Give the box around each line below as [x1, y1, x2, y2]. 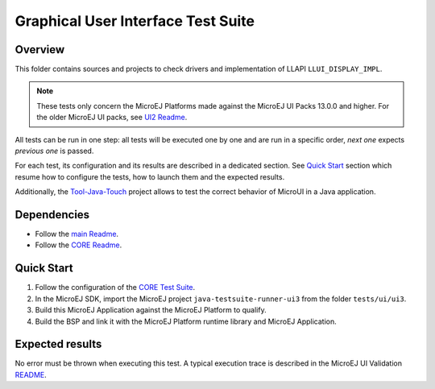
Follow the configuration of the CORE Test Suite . [35, 283, 196, 292]
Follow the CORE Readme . [35, 240, 122, 250]
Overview [14, 43, 65, 56]
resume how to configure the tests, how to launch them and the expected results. [14, 172, 285, 181]
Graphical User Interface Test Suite [14, 12, 255, 30]
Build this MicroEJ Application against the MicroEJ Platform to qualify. [35, 305, 267, 315]
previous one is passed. [14, 146, 94, 156]
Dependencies [14, 208, 90, 221]
